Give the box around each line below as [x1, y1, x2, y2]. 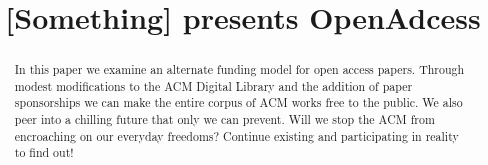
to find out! [14, 144, 74, 161]
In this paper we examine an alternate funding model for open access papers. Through [14, 61, 465, 78]
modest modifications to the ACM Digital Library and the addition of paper [14, 77, 413, 94]
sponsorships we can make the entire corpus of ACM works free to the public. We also [14, 94, 463, 111]
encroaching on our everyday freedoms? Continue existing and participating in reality [14, 127, 459, 144]
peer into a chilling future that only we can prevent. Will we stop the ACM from [14, 111, 435, 128]
